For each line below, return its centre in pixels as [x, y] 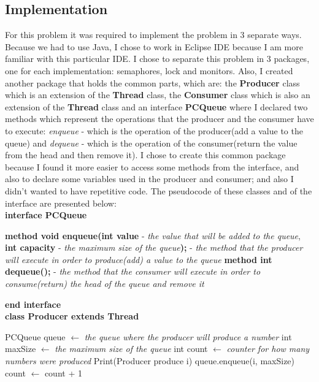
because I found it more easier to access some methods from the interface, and [152, 166]
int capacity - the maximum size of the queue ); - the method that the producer [154, 247]
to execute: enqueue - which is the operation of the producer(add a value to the [154, 130]
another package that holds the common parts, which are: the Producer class [152, 82]
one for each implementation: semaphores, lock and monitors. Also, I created [149, 70]
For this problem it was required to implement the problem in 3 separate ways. [153, 35]
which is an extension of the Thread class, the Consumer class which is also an [158, 95]
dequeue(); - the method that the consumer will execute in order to [133, 271]
